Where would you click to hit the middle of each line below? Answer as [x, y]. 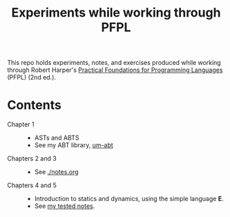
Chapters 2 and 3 [32, 159]
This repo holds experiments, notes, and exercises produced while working [114, 63]
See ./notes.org [56, 172]
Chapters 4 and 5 [32, 185]
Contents [35, 105]
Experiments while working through [116, 13]
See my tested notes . [65, 206]
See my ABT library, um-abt [74, 145]
